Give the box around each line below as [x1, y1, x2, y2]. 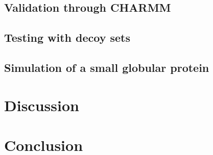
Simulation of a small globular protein [4, 59, 209, 75]
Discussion [4, 94, 79, 115]
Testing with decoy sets [4, 30, 130, 45]
